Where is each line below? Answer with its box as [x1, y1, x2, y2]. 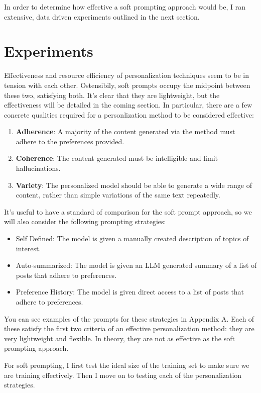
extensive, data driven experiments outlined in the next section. [4, 11, 200, 22]
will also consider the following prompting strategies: [4, 216, 166, 227]
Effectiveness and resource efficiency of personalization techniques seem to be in [4, 70, 249, 80]
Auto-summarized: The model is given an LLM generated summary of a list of [16, 260, 257, 270]
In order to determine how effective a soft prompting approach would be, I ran [4, 2, 245, 12]
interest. [16, 243, 41, 253]
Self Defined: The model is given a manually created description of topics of [16, 233, 249, 244]
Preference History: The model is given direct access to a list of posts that [16, 286, 244, 297]
